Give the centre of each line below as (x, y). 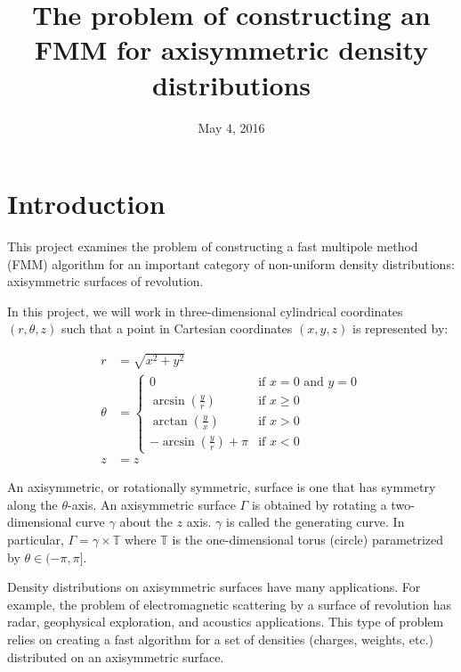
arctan (170, 421)
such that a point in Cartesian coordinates (177, 328)
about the (146, 522)
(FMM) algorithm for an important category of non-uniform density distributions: (231, 263)
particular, (36, 540)
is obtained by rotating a (319, 504)
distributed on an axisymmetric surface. (116, 656)
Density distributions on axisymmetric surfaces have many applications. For (214, 587)
